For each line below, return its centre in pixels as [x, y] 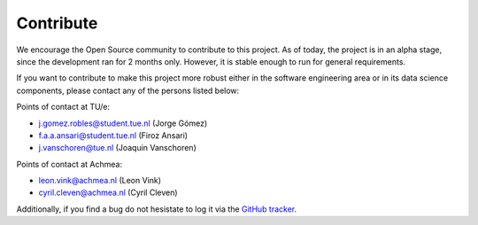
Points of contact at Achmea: [69, 164]
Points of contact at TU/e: [63, 107]
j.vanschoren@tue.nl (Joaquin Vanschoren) [117, 148]
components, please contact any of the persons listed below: [128, 90]
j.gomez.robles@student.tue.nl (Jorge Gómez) [123, 123]
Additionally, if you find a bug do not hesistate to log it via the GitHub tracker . [157, 209]
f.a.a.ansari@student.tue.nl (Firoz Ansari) [113, 135]
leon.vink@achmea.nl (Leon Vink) [100, 181]
